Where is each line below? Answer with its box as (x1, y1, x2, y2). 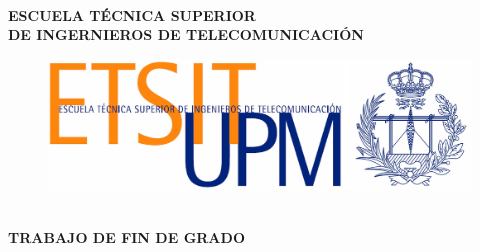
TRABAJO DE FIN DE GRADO (8, 227, 245, 248)
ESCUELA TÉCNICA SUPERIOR (8, 4, 256, 25)
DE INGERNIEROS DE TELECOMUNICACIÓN (8, 24, 364, 45)
